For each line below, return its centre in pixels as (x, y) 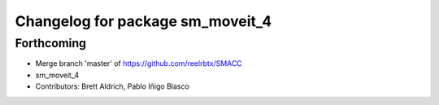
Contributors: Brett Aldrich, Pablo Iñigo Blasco (113, 86)
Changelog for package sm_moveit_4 (143, 21)
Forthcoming (51, 43)
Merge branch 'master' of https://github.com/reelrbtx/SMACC (139, 63)
